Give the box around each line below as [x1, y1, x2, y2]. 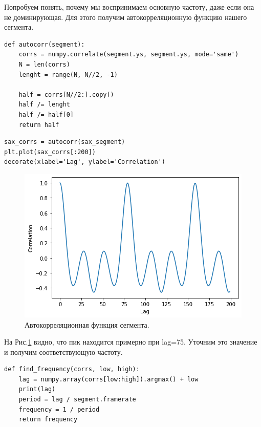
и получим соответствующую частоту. [4, 346, 123, 357]
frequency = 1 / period [18, 405, 100, 413]
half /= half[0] [18, 111, 74, 118]
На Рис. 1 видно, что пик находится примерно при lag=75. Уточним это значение [4, 336, 257, 347]
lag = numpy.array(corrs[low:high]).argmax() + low [18, 375, 199, 383]
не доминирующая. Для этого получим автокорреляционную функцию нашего [4, 11, 247, 22]
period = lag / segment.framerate [18, 396, 136, 403]
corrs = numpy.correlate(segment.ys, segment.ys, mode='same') [18, 51, 239, 58]
